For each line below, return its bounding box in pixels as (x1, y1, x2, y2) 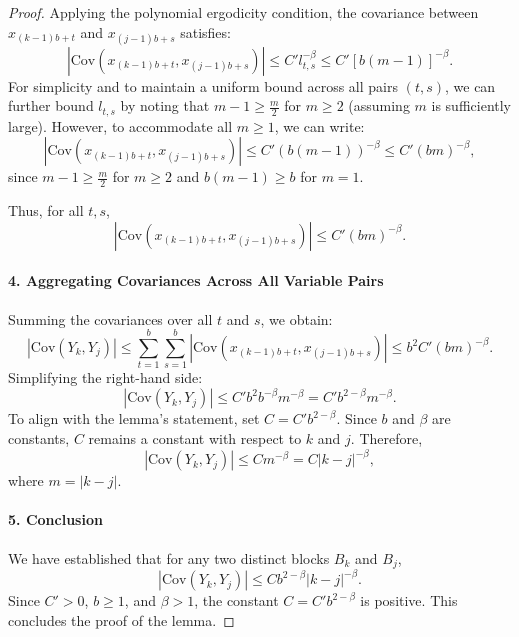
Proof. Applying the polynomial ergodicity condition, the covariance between (8, 2, 479, 22)
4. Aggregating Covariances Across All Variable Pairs (8, 270, 384, 291)
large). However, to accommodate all (8, 115, 233, 136)
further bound (8, 95, 94, 116)
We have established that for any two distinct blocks (8, 547, 330, 568)
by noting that (120, 95, 210, 116)
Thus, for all (8, 200, 84, 221)
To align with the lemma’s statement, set (8, 408, 260, 429)
